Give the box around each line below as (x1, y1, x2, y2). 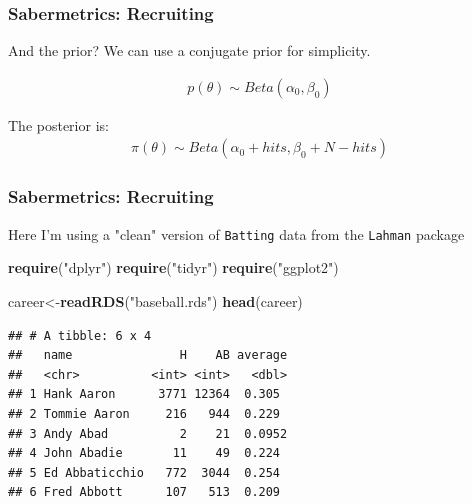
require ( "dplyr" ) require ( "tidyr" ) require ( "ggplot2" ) (8, 257, 339, 278)
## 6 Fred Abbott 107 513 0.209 (8, 485, 281, 500)
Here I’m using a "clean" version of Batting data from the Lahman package (8, 223, 465, 244)
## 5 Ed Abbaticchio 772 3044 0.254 (8, 465, 281, 480)
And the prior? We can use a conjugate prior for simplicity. (8, 40, 371, 61)
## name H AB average (8, 348, 288, 363)
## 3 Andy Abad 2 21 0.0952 (8, 426, 288, 441)
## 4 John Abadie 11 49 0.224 (8, 446, 281, 461)
